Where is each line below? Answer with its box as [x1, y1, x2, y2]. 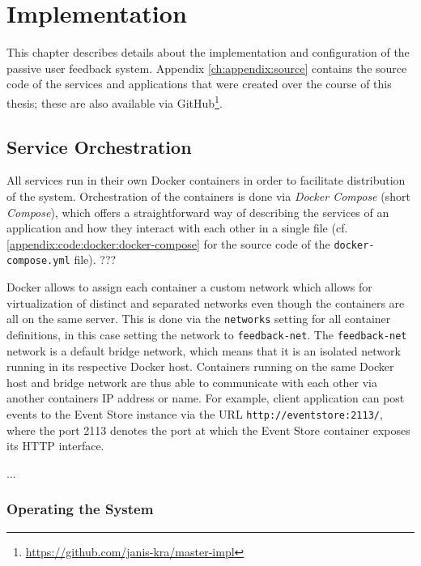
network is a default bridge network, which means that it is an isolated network [6, 342, 401, 359]
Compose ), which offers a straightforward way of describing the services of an [6, 203, 389, 220]
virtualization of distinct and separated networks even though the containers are [6, 294, 405, 311]
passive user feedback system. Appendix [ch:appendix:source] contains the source [6, 59, 407, 76]
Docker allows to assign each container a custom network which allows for [6, 279, 372, 296]
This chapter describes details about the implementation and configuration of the [6, 44, 410, 61]
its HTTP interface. [6, 437, 104, 454]
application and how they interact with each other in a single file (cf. [6, 219, 348, 236]
